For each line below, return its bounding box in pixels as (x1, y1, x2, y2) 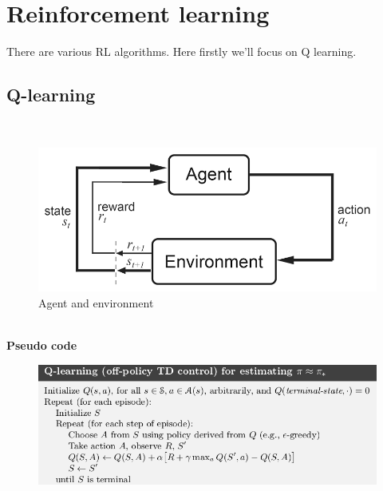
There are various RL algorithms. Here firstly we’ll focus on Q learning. (6, 43, 357, 60)
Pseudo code (6, 336, 77, 353)
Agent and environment (38, 294, 154, 311)
